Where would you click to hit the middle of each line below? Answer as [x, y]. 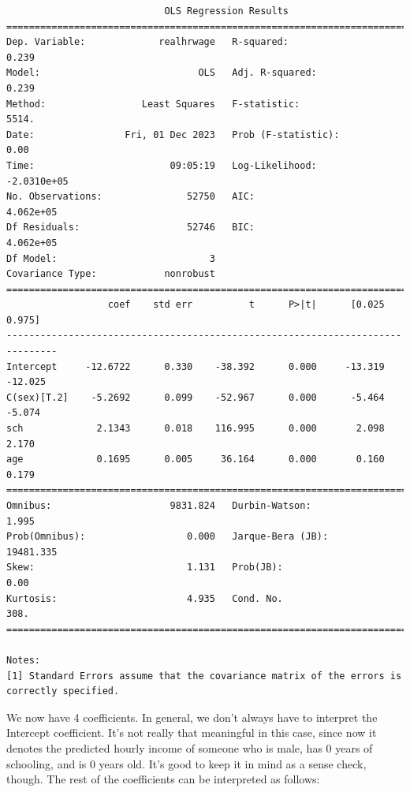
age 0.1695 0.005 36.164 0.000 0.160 [196, 460]
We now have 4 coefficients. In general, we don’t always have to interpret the [192, 717]
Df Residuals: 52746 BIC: [130, 228]
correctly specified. [63, 691]
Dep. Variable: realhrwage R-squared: [147, 42]
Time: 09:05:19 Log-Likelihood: [162, 165]
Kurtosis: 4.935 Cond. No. [145, 598]
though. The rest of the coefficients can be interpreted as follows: [163, 779]
